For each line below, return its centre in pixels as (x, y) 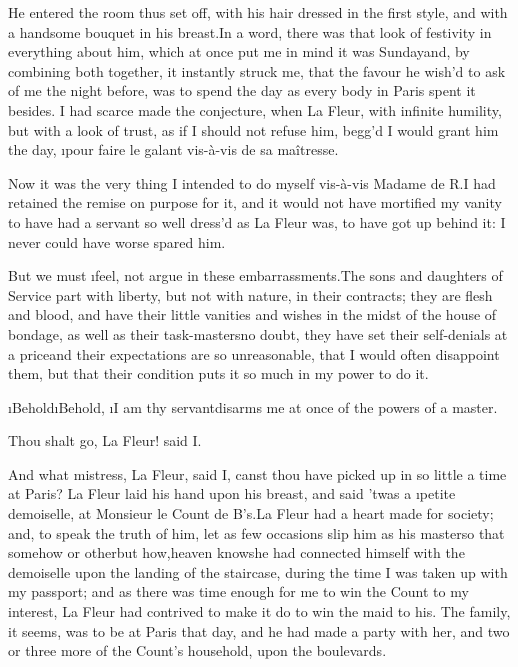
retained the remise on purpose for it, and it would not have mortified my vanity (255, 202)
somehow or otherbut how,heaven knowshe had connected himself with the (236, 552)
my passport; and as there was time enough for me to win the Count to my (238, 591)
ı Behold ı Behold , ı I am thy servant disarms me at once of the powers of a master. (253, 406)
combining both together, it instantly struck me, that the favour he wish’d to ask (257, 70)
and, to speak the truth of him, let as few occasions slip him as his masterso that (256, 532)
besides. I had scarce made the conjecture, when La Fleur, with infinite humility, (255, 109)
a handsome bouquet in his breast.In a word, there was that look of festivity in (250, 31)
